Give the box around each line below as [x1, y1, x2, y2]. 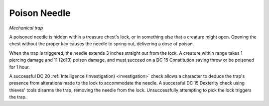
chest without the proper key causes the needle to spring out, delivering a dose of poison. [9, 41, 194, 47]
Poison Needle [9, 7, 71, 18]
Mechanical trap [9, 25, 43, 31]
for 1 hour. [9, 64, 30, 70]
